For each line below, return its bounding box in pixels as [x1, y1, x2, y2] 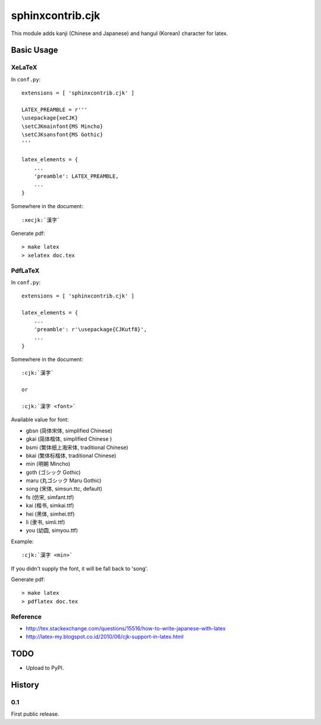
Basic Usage [11, 45, 58, 55]
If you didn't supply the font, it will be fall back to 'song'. [11, 565, 149, 572]
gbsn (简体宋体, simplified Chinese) [26, 427, 113, 434]
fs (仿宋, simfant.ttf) [26, 494, 74, 501]
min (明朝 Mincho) [26, 460, 71, 467]
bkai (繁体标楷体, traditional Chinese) [26, 452, 117, 459]
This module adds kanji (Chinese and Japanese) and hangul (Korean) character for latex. [11, 30, 228, 37]
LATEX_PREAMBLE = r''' [21, 106, 88, 113]
